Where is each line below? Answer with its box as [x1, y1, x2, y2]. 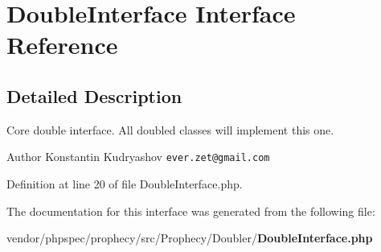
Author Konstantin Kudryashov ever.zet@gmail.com [6, 148, 270, 165]
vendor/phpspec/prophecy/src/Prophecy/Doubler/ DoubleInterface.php [6, 229, 373, 246]
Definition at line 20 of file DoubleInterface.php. [6, 176, 243, 192]
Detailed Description [6, 83, 182, 108]
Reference [6, 28, 118, 61]
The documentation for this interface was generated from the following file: [6, 202, 375, 219]
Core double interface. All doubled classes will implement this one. [6, 121, 334, 138]
